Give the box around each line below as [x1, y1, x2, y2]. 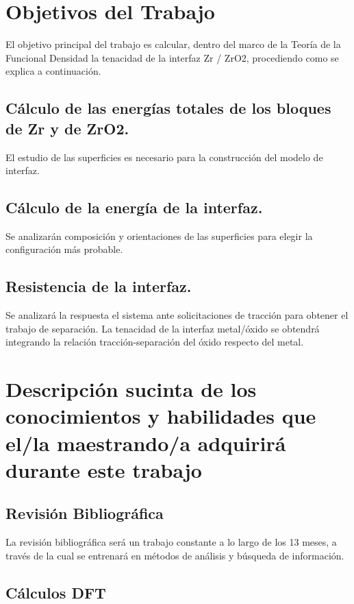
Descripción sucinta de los [5, 375, 257, 403]
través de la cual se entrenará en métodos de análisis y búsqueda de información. [5, 548, 344, 562]
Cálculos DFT [5, 581, 106, 603]
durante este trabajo [5, 455, 202, 483]
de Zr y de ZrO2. [5, 117, 129, 138]
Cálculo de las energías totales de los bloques [5, 97, 331, 119]
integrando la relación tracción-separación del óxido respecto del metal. [5, 335, 304, 349]
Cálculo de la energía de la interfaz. [5, 197, 263, 218]
